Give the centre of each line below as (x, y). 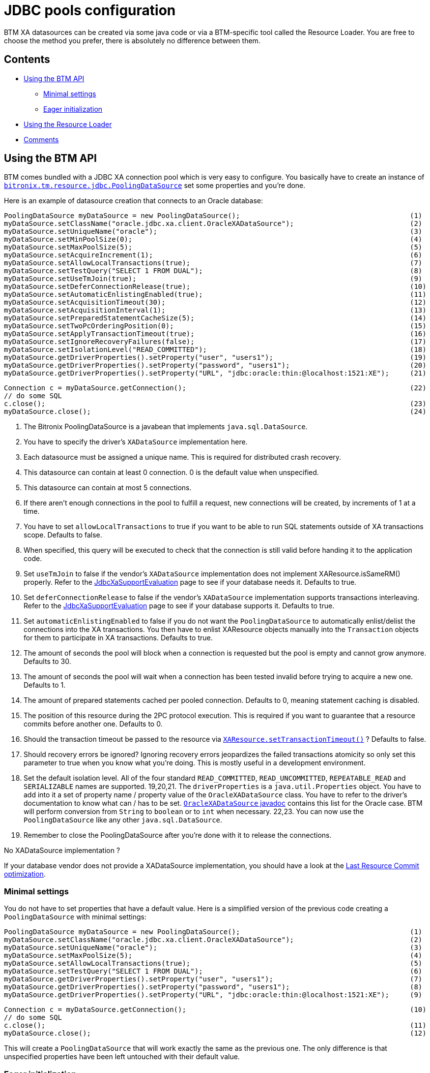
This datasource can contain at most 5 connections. (108, 488)
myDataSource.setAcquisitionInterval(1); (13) (215, 310)
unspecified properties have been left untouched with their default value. (122, 1057)
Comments (41, 139)
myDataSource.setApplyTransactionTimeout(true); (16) (215, 334)
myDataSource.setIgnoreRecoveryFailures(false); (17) (215, 342)
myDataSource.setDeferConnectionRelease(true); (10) (215, 287)
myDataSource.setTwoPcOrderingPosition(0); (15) (215, 326)
